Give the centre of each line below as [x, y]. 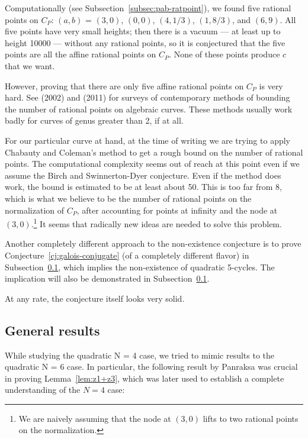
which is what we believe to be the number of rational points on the [128, 198]
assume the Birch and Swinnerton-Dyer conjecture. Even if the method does [143, 175]
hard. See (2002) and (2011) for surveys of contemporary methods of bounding [147, 97]
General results [52, 330]
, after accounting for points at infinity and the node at [177, 210]
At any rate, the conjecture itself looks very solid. [95, 298]
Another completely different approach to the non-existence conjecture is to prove [153, 243]
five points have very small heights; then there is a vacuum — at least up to [143, 31]
